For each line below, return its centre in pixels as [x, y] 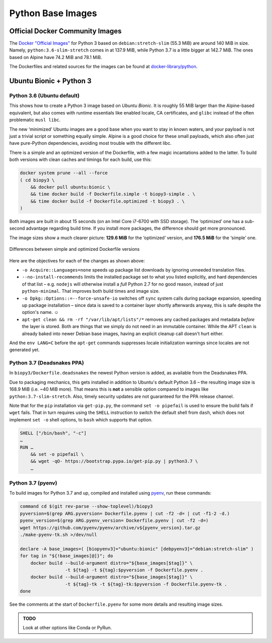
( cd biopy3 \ [37, 180]
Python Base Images [53, 13]
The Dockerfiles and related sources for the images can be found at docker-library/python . [104, 67]
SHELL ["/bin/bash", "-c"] [53, 433]
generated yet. [24, 350]
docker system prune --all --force [64, 173]
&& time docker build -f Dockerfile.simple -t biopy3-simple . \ [113, 194]
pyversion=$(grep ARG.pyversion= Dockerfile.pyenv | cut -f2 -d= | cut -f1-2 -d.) [125, 513]
